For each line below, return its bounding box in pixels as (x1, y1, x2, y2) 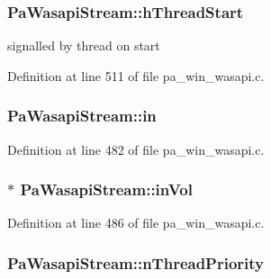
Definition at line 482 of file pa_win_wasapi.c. (7, 139, 265, 158)
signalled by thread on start (7, 36, 160, 55)
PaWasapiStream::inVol (20, 178, 193, 201)
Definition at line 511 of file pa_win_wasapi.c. (7, 66, 265, 85)
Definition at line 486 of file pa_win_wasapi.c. (7, 213, 265, 232)
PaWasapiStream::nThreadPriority (7, 251, 265, 274)
